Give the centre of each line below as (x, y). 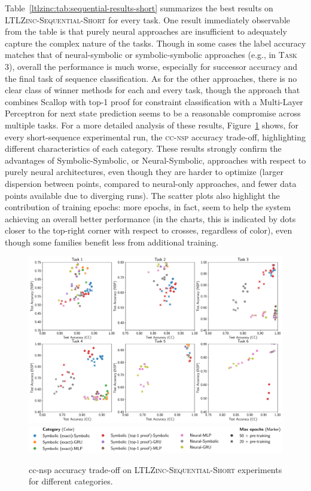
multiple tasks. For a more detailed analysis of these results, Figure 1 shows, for (152, 125)
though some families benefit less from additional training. (112, 242)
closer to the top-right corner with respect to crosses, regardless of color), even (149, 230)
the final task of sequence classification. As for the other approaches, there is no (151, 78)
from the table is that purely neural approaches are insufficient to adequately (146, 31)
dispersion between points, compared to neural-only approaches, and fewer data (151, 183)
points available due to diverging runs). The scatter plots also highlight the (142, 195)
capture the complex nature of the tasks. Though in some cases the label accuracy (155, 43)
